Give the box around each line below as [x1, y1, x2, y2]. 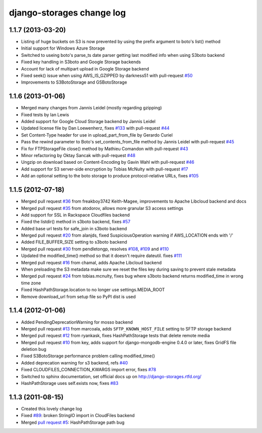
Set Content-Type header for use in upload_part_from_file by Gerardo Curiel [21, 132, 173, 138]
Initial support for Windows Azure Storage [21, 45, 105, 51]
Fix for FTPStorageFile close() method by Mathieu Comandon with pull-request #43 [21, 146, 189, 152]
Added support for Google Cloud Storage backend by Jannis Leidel [21, 119, 156, 124]
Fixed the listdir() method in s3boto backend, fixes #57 [21, 219, 131, 225]
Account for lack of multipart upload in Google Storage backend [21, 66, 149, 71]
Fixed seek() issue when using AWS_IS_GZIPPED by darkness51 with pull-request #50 [21, 73, 193, 79]
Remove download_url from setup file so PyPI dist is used [21, 294, 136, 299]
